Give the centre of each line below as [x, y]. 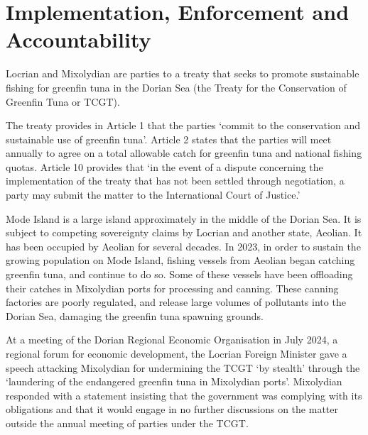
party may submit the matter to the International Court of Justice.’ [153, 195]
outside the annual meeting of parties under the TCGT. [127, 423]
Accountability [79, 39]
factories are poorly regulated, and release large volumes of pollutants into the [176, 302]
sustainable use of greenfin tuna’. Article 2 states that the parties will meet [169, 139]
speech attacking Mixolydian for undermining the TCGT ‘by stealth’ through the [183, 367]
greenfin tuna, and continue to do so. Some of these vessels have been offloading [179, 274]
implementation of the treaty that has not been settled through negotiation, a [175, 181]
